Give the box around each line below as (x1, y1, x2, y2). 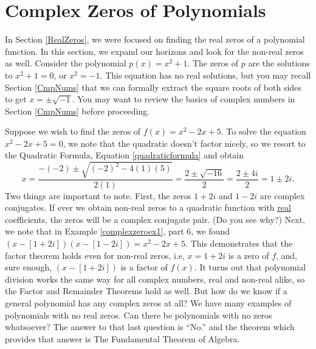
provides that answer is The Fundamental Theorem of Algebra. (5, 332, 240, 345)
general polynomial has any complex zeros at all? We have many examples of (5, 296, 292, 309)
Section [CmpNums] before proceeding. (5, 104, 150, 117)
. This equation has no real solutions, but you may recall (100, 68, 311, 81)
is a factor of (120, 261, 168, 273)
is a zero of (228, 249, 269, 261)
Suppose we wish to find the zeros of (5, 125, 141, 138)
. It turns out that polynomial (194, 261, 306, 273)
